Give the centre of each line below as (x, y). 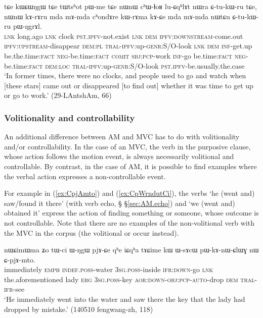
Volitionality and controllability (70, 117)
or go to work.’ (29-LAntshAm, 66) (58, 95)
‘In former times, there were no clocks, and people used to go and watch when (125, 75)
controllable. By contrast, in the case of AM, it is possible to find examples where (130, 166)
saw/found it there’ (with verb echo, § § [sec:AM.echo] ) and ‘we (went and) (120, 203)
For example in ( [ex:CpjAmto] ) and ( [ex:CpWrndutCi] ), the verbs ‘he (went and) (129, 193)
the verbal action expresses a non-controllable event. (85, 176)
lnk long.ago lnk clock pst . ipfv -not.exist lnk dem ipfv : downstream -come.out (124, 36)
